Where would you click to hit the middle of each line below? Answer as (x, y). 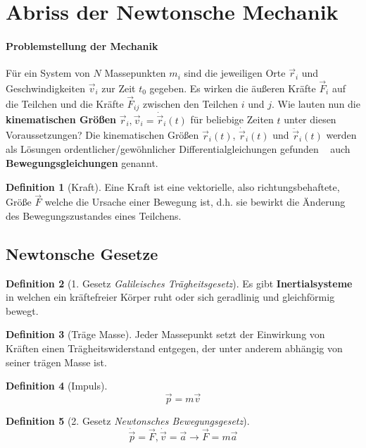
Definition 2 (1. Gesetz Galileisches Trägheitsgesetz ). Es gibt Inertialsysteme (179, 283)
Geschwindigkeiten (45, 88)
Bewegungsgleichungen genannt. (82, 162)
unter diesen (310, 119)
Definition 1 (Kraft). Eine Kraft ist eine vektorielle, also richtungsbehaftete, (173, 186)
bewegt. (22, 310)
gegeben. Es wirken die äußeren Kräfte (233, 88)
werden (341, 135)
